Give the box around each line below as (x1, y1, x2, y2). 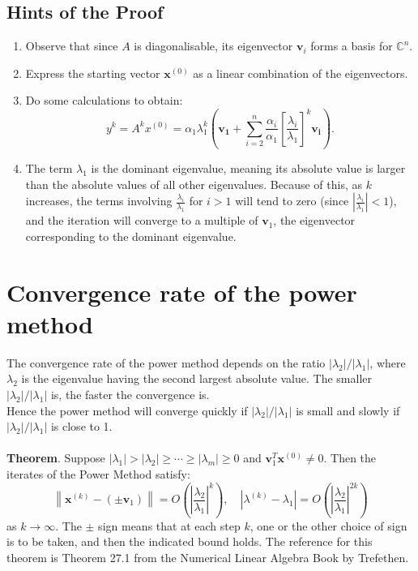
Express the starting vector (25, 64, 160, 81)
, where (369, 354, 406, 371)
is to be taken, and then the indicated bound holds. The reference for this (6, 533, 373, 550)
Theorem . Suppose (6, 449, 105, 466)
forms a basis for (310, 37, 393, 54)
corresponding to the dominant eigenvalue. (25, 227, 237, 244)
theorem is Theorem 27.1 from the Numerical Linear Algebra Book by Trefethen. (6, 548, 409, 565)
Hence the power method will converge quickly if (6, 401, 248, 419)
